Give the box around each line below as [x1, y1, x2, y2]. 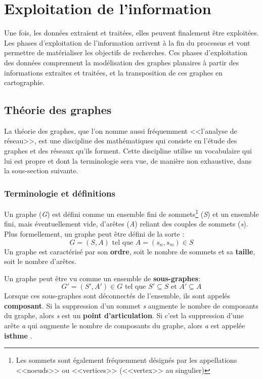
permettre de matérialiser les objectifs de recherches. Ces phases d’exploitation [4, 47, 247, 58]
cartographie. [4, 77, 45, 88]
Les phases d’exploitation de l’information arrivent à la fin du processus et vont [4, 37, 250, 48]
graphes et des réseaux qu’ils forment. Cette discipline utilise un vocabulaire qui [4, 145, 252, 156]
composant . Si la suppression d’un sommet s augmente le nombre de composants [4, 300, 258, 311]
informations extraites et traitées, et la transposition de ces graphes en [4, 67, 223, 78]
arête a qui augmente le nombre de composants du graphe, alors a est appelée [4, 320, 245, 331]
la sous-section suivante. [4, 165, 78, 176]
